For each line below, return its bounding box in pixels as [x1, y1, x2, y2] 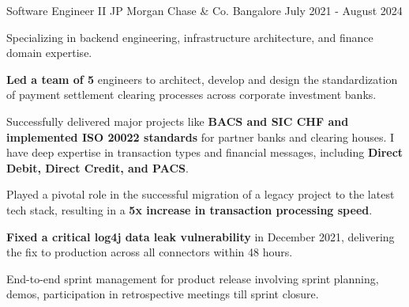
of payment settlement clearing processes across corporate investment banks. [6, 86, 377, 103]
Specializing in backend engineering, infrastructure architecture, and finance [6, 28, 373, 45]
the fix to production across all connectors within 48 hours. [6, 244, 293, 260]
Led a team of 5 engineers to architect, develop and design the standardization [6, 70, 398, 87]
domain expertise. [6, 44, 92, 61]
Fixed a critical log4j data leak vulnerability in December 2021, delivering [6, 228, 395, 244]
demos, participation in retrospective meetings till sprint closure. [6, 286, 319, 302]
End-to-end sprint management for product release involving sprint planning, [6, 270, 379, 286]
